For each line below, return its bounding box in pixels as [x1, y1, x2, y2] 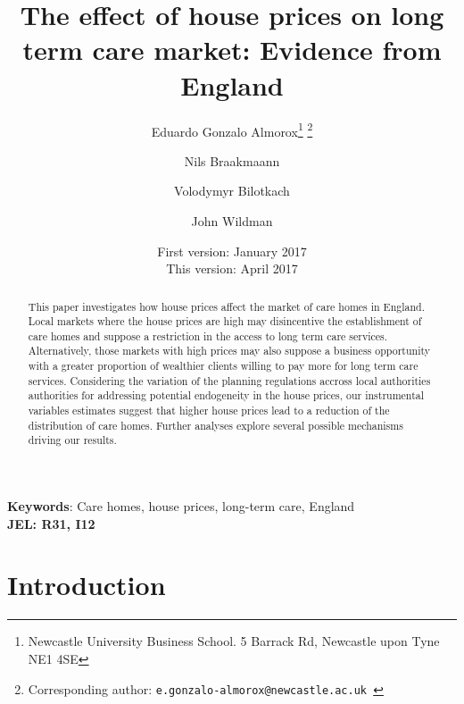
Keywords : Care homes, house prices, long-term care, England [7, 497, 355, 515]
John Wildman [191, 211, 273, 230]
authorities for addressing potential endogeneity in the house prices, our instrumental [28, 388, 425, 403]
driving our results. [28, 432, 117, 448]
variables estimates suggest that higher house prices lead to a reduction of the [28, 403, 390, 418]
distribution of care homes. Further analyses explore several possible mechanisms [28, 417, 403, 432]
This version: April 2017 [166, 259, 298, 278]
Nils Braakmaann [184, 151, 280, 170]
